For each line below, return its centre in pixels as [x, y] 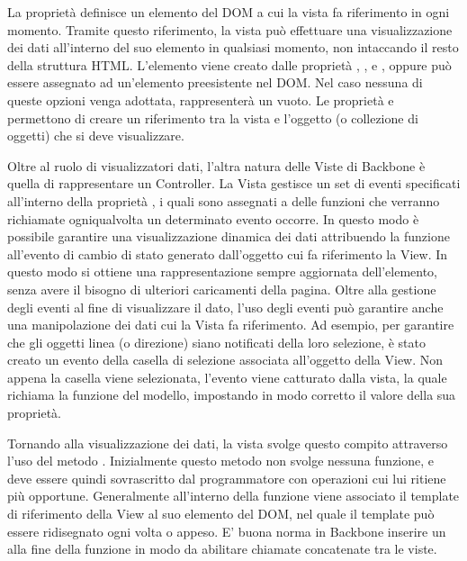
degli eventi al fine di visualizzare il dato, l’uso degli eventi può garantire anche [225, 307]
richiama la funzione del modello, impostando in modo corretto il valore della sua [232, 395]
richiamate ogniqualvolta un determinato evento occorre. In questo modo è [213, 218]
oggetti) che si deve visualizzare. [96, 136]
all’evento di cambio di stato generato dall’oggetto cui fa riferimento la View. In [228, 253]
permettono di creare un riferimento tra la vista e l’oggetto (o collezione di [213, 118]
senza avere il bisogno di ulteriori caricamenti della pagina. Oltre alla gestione [222, 289]
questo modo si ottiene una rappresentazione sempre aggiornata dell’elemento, [223, 271]
